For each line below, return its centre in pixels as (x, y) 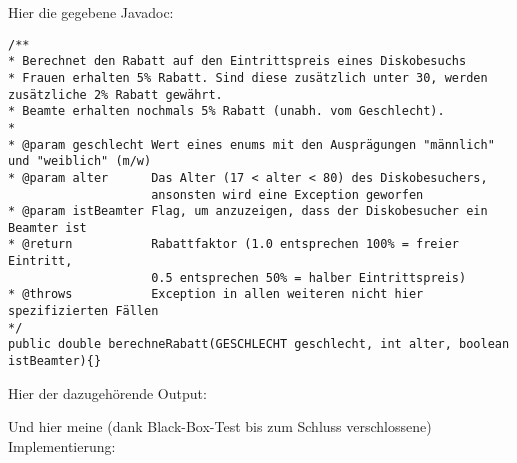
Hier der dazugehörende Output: (107, 392)
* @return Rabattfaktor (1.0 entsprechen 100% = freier (234, 244)
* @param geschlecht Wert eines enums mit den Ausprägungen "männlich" (251, 144)
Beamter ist (47, 227)
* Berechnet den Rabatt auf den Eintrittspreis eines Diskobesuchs (237, 61)
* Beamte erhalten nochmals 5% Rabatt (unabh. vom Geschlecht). (226, 111)
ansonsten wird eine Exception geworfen (287, 194)
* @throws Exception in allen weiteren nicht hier (216, 294)
